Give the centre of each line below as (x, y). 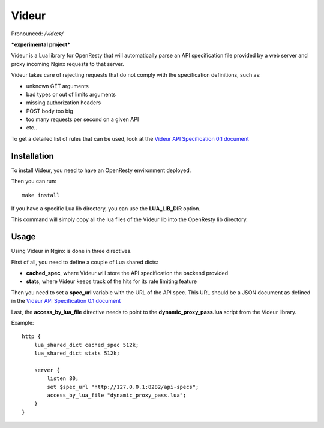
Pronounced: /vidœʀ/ (37, 34)
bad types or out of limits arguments (71, 94)
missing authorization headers (64, 103)
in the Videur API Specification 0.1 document (66, 301)
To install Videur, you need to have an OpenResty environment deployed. (101, 170)
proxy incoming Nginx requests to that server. (67, 64)
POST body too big (49, 111)
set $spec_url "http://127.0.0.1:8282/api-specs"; (123, 387)
